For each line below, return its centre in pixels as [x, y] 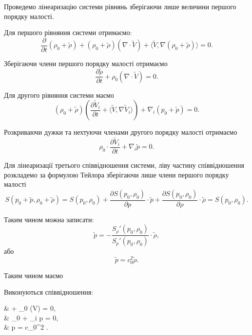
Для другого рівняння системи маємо [59, 95]
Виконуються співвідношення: [49, 291]
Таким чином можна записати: [49, 219]
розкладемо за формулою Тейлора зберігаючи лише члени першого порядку [116, 174]
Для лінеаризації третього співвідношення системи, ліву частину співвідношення [124, 165]
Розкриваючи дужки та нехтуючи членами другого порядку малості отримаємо [121, 132]
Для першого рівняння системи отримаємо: [68, 32]
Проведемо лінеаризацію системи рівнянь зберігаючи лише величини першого [120, 6]
